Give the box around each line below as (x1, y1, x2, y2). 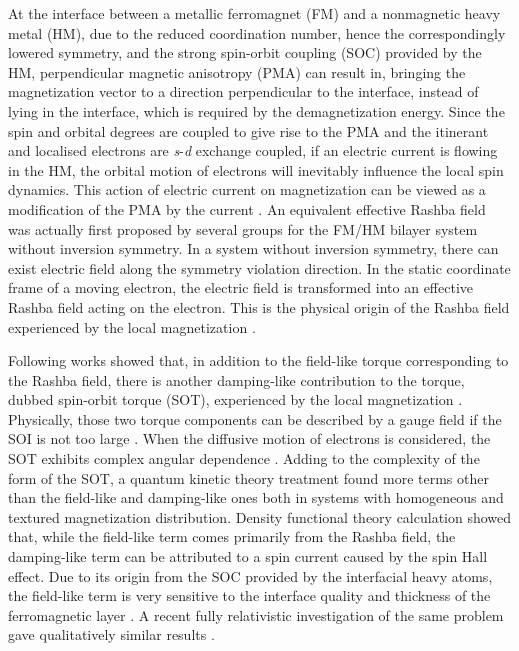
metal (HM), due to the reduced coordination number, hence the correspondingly (8, 22, 506, 43)
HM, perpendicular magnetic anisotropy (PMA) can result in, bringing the (8, 61, 466, 82)
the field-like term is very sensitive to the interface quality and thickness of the (8, 585, 491, 606)
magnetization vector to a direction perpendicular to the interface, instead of (8, 81, 479, 102)
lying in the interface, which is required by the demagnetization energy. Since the (8, 100, 505, 121)
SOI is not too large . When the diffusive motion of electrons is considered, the (8, 428, 491, 449)
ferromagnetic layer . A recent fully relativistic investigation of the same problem (8, 604, 504, 625)
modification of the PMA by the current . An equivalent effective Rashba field (8, 198, 486, 219)
